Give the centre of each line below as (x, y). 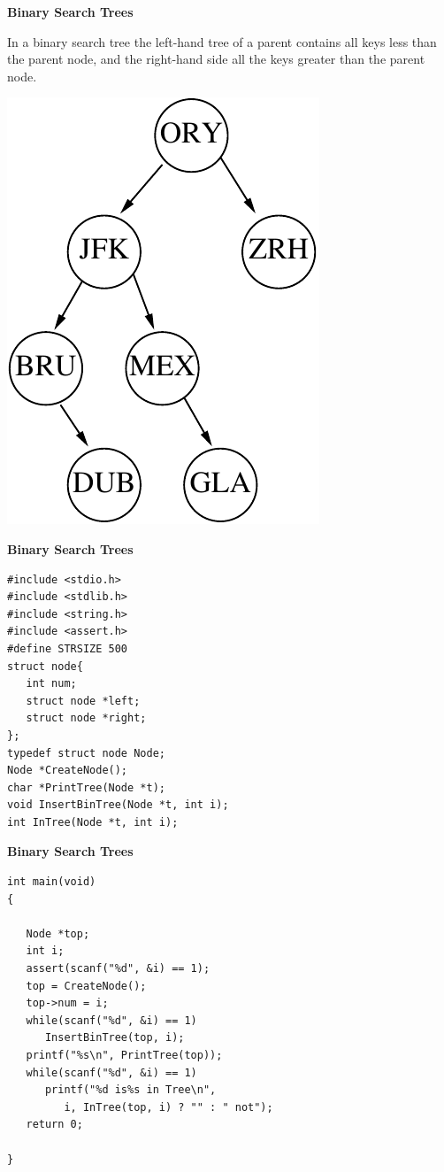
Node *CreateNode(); (68, 771)
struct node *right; (86, 718)
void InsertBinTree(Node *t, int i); (118, 805)
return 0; (54, 1125)
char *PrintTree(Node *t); (86, 787)
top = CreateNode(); (86, 986)
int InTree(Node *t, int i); (93, 822)
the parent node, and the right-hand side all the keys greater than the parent (216, 59)
